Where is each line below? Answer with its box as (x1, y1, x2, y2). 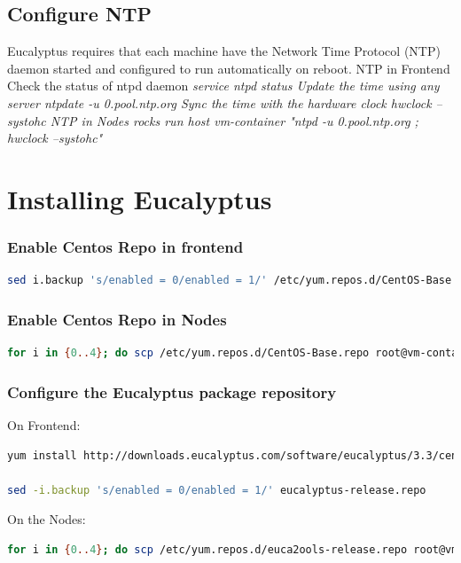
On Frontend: (7, 415, 81, 434)
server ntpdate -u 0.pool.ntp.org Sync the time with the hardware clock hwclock (7, 93, 432, 112)
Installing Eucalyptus (7, 180, 272, 216)
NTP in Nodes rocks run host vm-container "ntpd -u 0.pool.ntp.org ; (50, 111, 418, 129)
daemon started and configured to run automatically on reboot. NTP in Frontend (7, 59, 450, 77)
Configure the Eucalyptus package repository (7, 380, 337, 403)
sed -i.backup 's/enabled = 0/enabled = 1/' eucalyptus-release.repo (7, 483, 426, 497)
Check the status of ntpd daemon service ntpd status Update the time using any (7, 76, 440, 95)
